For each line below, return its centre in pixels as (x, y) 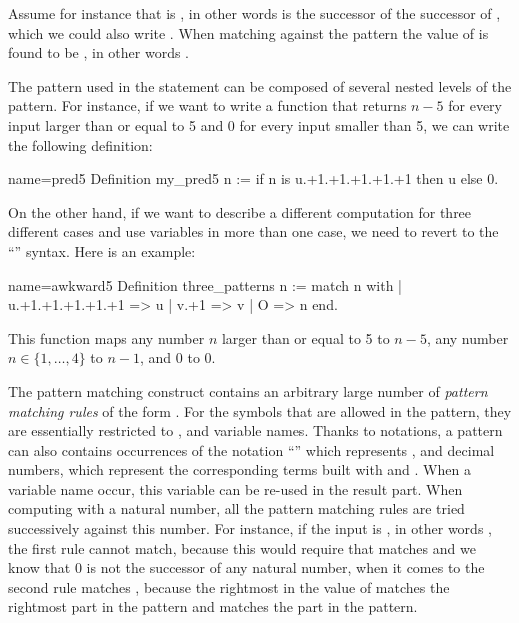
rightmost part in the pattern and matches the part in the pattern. (213, 606)
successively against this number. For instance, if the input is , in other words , (250, 528)
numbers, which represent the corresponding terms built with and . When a (239, 469)
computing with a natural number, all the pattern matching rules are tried (236, 508)
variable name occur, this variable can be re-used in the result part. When (235, 488)
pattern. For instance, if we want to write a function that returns (207, 105)
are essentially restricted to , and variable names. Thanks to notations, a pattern (255, 430)
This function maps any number (106, 337)
